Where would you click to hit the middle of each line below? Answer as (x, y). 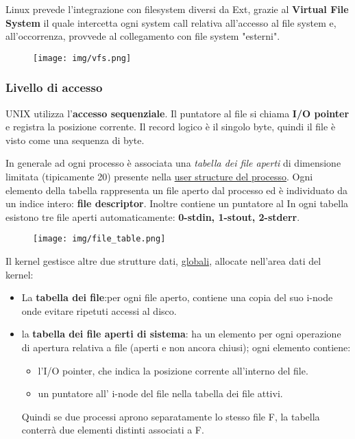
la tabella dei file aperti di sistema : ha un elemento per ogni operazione (181, 334)
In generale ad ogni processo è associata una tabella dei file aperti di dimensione (173, 163)
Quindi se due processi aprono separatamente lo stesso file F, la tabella (171, 416)
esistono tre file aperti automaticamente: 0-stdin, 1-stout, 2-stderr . (153, 216)
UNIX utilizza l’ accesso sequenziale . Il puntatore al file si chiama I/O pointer (177, 113)
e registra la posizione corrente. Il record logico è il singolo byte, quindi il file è (171, 127)
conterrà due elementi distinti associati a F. (113, 430)
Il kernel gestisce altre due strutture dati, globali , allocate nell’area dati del (163, 261)
